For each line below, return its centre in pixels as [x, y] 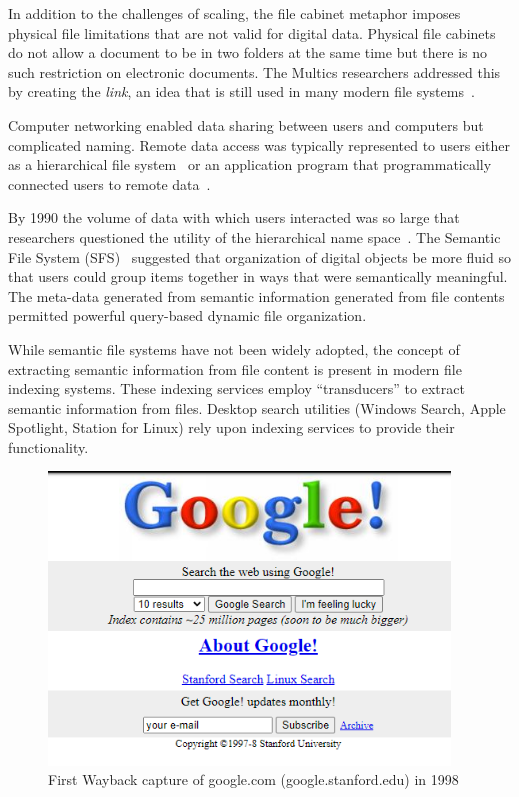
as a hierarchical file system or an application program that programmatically [250, 164]
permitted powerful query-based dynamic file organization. [187, 315]
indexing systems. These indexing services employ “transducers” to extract [236, 388]
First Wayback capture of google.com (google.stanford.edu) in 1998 [253, 779]
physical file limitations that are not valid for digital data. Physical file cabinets [252, 32]
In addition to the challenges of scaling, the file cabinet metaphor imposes [234, 13]
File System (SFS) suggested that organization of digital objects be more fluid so [259, 256]
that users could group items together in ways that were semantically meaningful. [258, 276]
